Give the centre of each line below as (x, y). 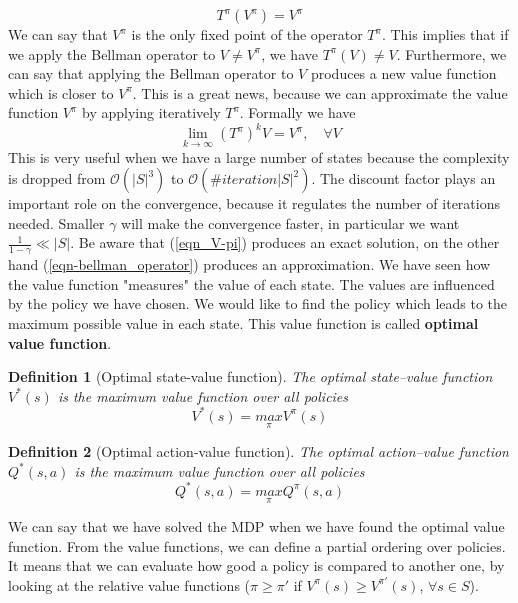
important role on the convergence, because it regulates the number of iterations (254, 203)
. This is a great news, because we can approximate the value (320, 92)
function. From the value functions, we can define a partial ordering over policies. (257, 545)
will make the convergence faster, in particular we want (290, 222)
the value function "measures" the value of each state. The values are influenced (251, 283)
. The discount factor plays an (403, 178)
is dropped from (57, 178)
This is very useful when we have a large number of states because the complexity (259, 156)
